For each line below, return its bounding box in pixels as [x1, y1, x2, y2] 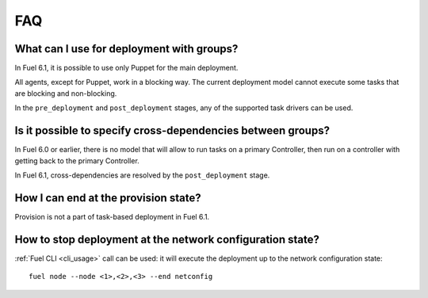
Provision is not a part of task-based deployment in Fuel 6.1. [14, 212, 210, 221]
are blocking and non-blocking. [14, 88, 117, 98]
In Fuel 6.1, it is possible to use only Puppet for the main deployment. [14, 63, 239, 73]
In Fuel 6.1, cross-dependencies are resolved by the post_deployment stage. [14, 170, 270, 180]
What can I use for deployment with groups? [14, 42, 239, 55]
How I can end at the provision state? [14, 191, 201, 204]
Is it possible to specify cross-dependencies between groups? [14, 124, 331, 138]
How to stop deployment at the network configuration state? [14, 232, 320, 246]
